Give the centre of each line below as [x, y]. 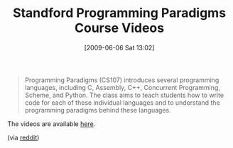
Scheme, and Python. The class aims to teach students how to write [124, 95]
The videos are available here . [52, 124]
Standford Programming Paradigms [119, 13]
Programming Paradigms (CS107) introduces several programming [122, 80]
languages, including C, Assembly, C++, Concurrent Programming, [122, 87]
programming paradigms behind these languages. [98, 110]
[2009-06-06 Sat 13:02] [119, 47]
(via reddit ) [23, 137]
